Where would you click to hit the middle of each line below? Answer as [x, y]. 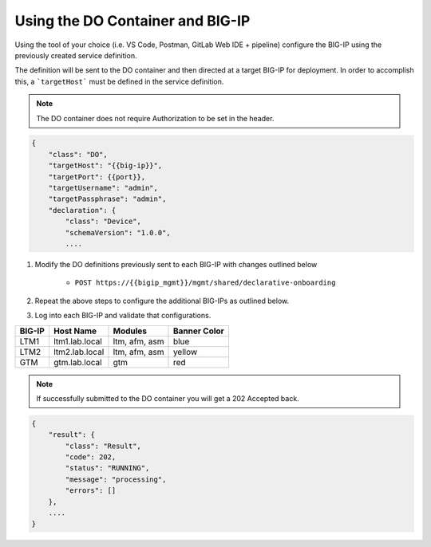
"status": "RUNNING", [107, 468]
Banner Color [199, 331]
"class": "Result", [103, 446]
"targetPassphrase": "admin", [107, 199]
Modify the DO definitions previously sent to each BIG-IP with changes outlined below [176, 264]
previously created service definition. [76, 55]
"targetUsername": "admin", [103, 188]
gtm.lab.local [78, 362]
